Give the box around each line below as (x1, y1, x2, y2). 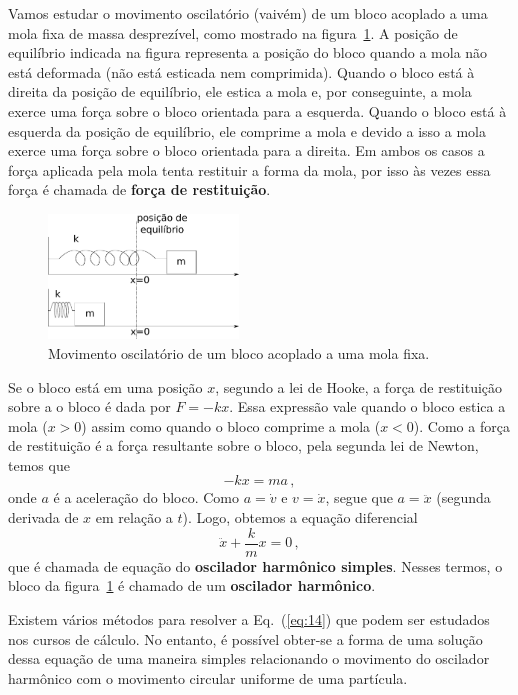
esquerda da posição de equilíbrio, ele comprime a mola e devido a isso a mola (8, 120, 486, 141)
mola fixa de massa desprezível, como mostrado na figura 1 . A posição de (8, 22, 458, 43)
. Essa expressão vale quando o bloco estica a (229, 396, 506, 417)
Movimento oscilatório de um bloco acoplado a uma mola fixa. (48, 342, 430, 363)
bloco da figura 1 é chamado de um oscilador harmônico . (8, 575, 376, 596)
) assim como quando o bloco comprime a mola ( (81, 415, 381, 436)
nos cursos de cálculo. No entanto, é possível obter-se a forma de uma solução (8, 628, 483, 649)
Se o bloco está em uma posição (8, 376, 203, 397)
